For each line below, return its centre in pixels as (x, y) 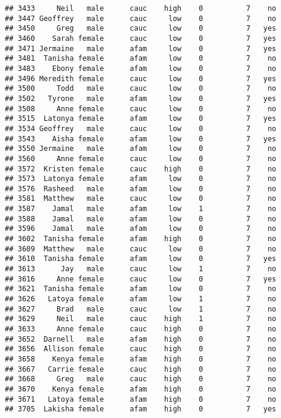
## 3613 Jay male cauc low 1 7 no (141, 269)
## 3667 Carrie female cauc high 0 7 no (141, 369)
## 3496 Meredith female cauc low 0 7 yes (141, 78)
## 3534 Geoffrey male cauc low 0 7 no (141, 128)
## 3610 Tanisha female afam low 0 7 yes (141, 259)
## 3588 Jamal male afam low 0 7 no (141, 219)
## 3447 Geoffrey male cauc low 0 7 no (141, 18)
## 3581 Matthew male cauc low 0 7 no (141, 199)
